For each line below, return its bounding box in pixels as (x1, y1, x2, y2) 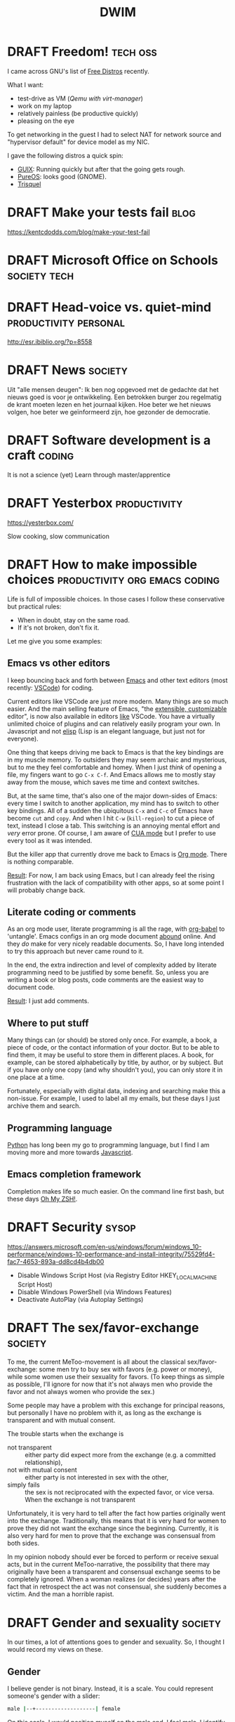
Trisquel (17, 180, 41, 188)
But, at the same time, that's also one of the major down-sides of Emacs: (7, 791, 217, 800)
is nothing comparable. (7, 857, 74, 866)
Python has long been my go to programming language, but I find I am (7, 1141, 210, 1149)
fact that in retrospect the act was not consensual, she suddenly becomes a (7, 1582, 227, 1591)
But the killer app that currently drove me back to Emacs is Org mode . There (7, 849, 228, 858)
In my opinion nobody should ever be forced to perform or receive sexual (7, 1553, 219, 1561)
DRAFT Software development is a (7, 433, 211, 448)
